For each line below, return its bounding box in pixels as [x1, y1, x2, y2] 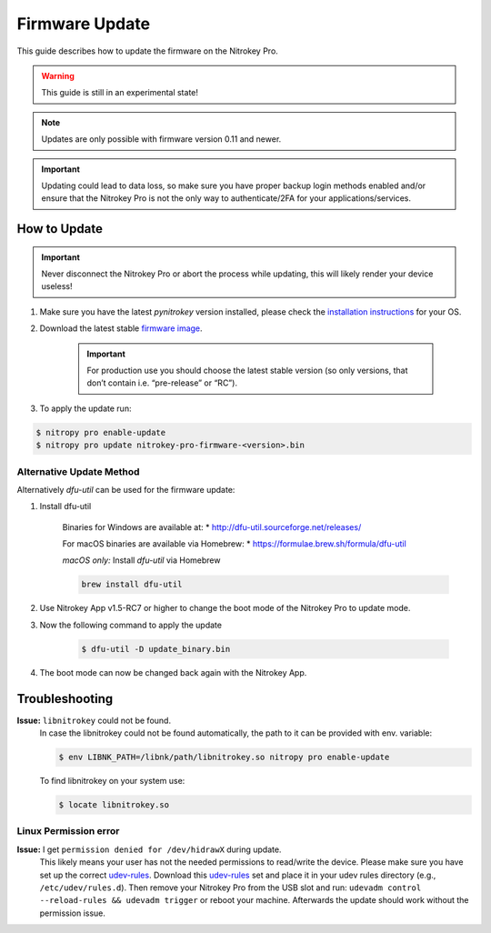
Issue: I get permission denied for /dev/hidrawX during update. [16, 844, 282, 855]
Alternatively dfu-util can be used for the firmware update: [16, 484, 235, 495]
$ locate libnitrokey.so [58, 800, 170, 810]
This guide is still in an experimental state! [41, 87, 199, 98]
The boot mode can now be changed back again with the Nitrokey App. [39, 667, 307, 677]
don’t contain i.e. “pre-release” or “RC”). [86, 377, 238, 388]
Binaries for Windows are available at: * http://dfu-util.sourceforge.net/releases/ [62, 521, 362, 532]
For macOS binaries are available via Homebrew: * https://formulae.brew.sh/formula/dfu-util [62, 538, 406, 549]
